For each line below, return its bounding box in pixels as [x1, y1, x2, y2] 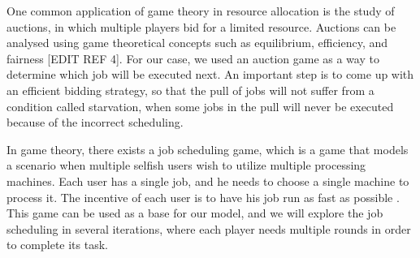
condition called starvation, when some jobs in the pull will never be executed [6, 97, 394, 114]
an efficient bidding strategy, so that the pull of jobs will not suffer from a [6, 81, 375, 98]
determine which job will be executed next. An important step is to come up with [6, 66, 414, 83]
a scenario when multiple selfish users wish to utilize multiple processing [6, 157, 366, 174]
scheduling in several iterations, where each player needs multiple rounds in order [6, 220, 411, 237]
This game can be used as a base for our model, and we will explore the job [6, 204, 383, 221]
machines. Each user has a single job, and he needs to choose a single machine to [6, 172, 409, 189]
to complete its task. [6, 236, 108, 253]
